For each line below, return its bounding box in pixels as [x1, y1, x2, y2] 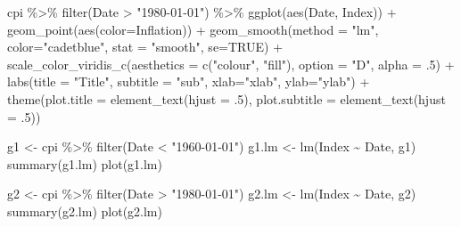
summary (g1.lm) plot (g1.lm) [7, 154, 162, 173]
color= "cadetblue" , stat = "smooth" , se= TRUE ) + [7, 37, 284, 56]
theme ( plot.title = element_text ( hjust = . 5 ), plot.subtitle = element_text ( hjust [7, 89, 446, 108]
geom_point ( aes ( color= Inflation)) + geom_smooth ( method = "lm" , [7, 20, 379, 38]
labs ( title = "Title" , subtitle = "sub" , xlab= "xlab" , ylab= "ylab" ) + [7, 72, 370, 91]
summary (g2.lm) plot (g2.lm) [7, 201, 162, 220]
